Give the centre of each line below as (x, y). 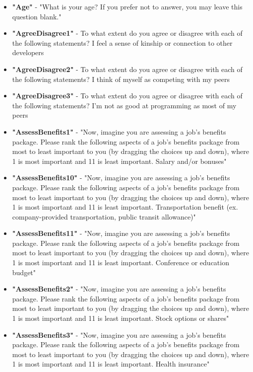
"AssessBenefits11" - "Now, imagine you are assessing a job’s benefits (121, 233)
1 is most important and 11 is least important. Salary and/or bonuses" (119, 161)
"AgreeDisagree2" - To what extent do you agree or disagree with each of (127, 69)
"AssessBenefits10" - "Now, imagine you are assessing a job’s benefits (121, 178)
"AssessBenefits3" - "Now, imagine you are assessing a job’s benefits (119, 335)
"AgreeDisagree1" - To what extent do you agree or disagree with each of (127, 33)
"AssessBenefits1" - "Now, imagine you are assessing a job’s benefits (119, 131)
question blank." (37, 16)
